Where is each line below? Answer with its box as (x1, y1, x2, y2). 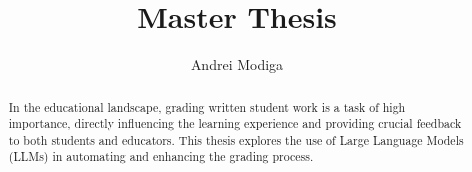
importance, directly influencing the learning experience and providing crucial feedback (8, 115, 462, 132)
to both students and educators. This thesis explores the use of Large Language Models (8, 131, 464, 148)
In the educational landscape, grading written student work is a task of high (8, 98, 406, 115)
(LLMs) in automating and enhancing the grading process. (8, 148, 314, 165)
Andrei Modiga (190, 54, 284, 75)
